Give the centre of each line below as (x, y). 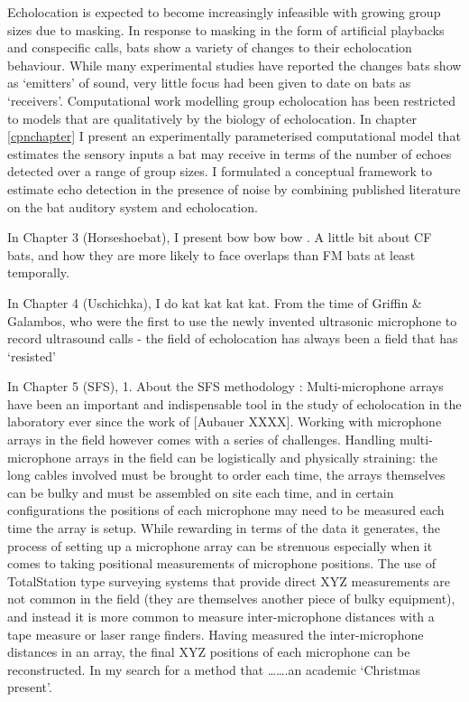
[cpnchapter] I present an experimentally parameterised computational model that (234, 136)
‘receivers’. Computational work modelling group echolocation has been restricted (232, 100)
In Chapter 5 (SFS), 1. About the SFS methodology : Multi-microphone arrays (225, 386)
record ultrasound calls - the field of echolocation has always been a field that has (233, 338)
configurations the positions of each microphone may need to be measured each (226, 510)
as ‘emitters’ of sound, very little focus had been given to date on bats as (209, 83)
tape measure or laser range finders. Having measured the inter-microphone (216, 634)
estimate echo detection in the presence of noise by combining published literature (234, 188)
